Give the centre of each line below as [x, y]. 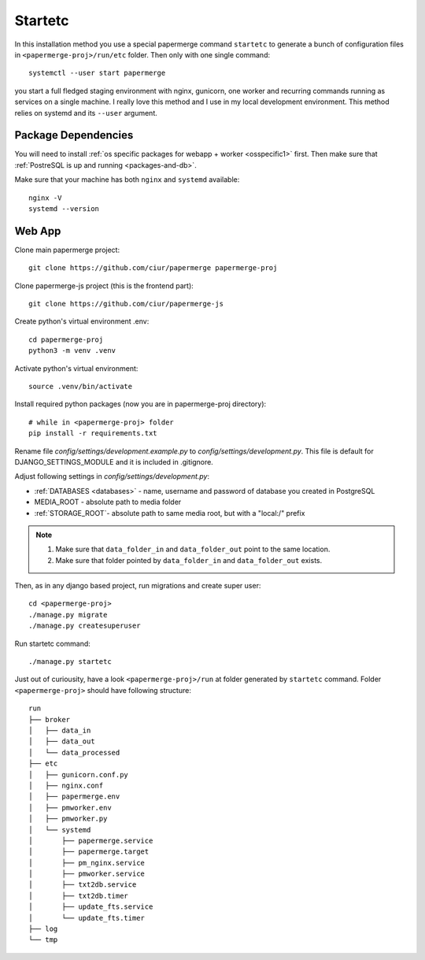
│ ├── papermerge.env [74, 797]
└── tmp [43, 940]
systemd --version [64, 208]
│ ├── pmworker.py [68, 819]
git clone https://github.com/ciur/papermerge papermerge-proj [153, 268]
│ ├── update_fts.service [91, 907]
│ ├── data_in [60, 730]
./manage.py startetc [70, 662]
